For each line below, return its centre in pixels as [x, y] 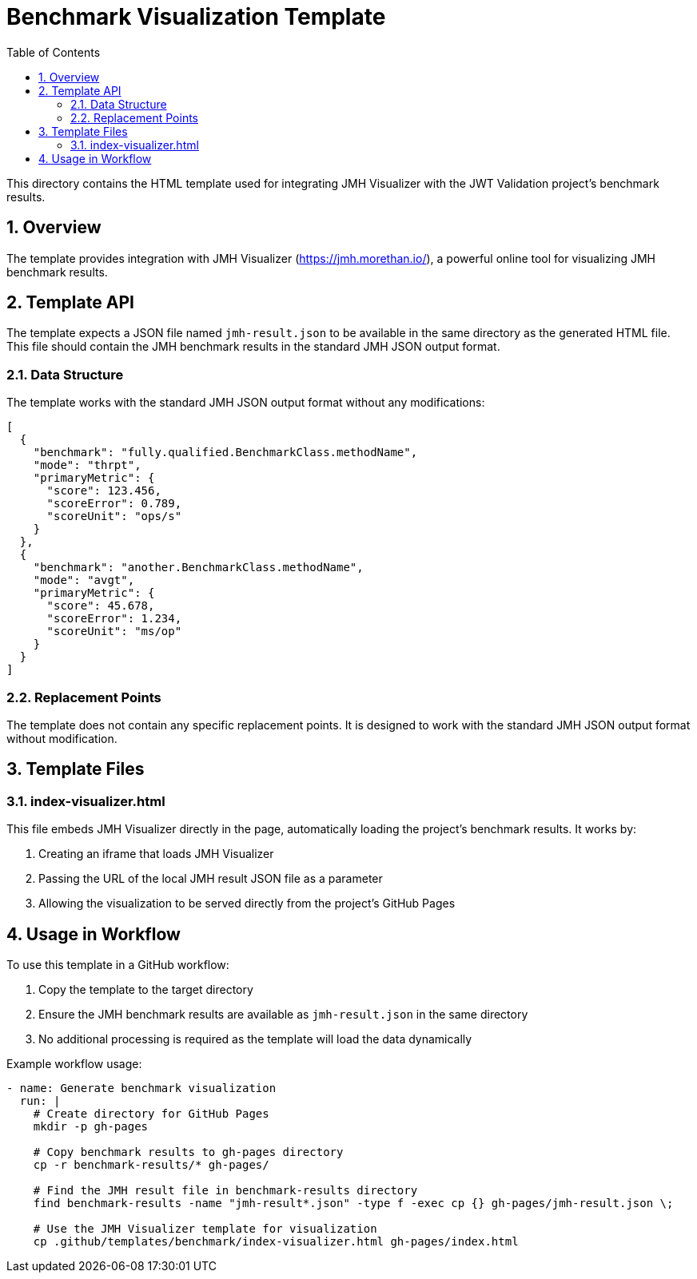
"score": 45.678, [101, 606]
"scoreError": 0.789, [114, 504]
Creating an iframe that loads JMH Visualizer [156, 854]
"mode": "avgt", [84, 580]
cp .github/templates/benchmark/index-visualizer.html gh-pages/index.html [276, 1241]
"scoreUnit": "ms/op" [114, 632]
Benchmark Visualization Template [196, 17]
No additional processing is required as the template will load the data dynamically [255, 1039]
